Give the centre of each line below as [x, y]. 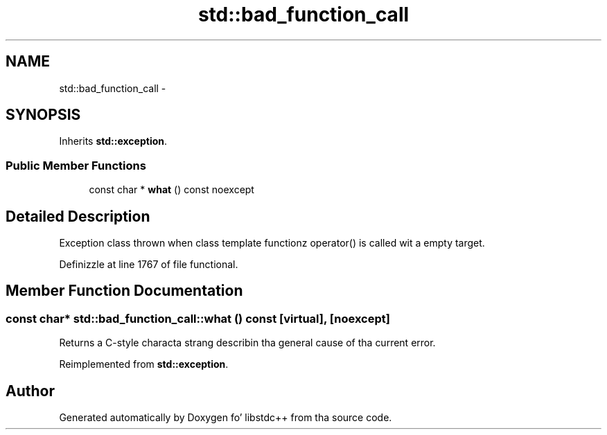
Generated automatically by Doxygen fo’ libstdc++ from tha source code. [226, 418]
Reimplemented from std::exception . [144, 364]
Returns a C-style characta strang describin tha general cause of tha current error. [247, 343]
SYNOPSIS [43, 115]
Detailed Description [78, 216]
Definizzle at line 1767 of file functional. [149, 265]
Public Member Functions [76, 165]
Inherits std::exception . [113, 141]
